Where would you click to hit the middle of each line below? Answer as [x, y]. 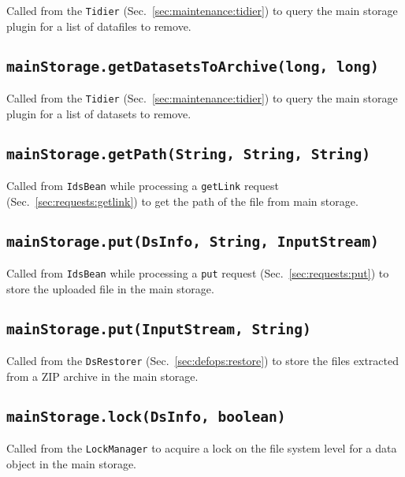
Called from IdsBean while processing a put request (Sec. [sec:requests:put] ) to [198, 273]
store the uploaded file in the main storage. [110, 288]
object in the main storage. [72, 463]
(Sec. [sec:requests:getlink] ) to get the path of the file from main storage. [182, 201]
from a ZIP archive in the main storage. [102, 376]
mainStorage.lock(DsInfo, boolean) [146, 416]
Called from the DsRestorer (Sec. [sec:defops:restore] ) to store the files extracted [202, 361]
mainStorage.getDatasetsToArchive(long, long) [193, 66]
